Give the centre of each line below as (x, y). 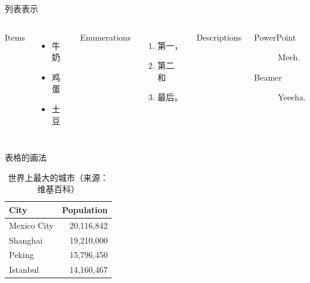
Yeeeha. (292, 97)
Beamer (268, 77)
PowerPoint (275, 37)
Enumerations (105, 37)
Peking (22, 255)
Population (85, 209)
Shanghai (26, 240)
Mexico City (31, 225)
